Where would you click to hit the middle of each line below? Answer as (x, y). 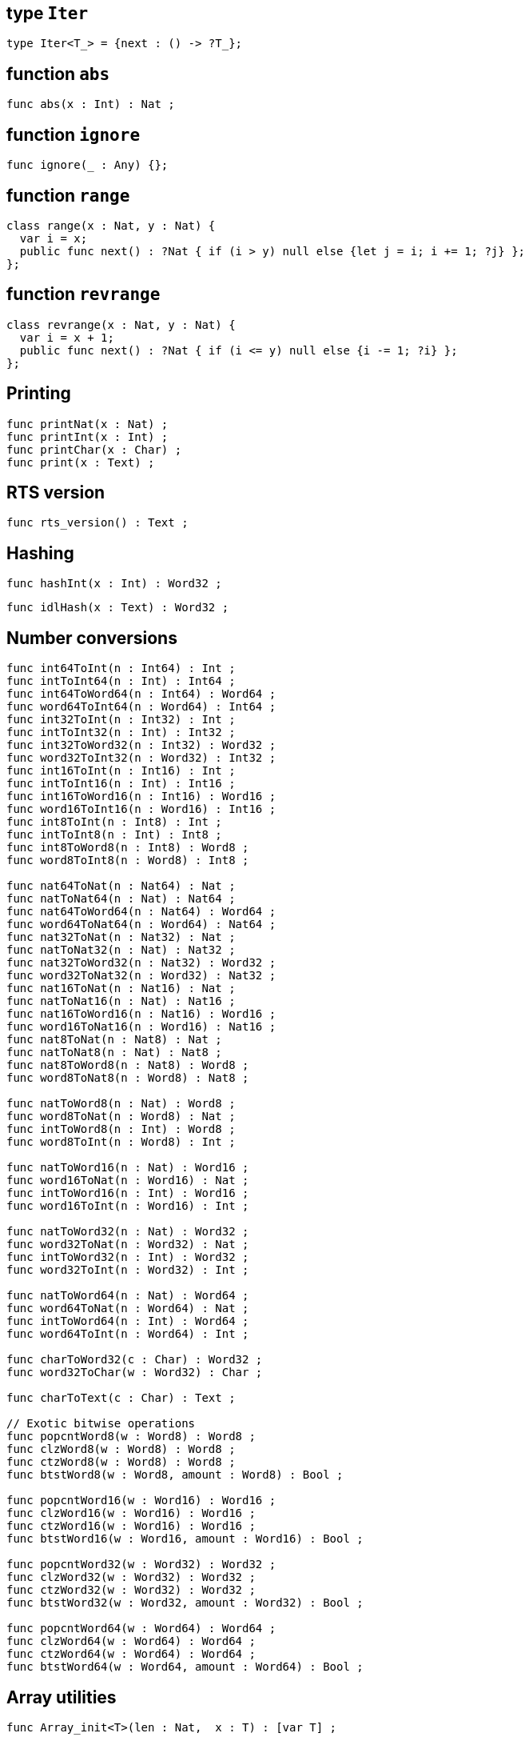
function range (68, 195)
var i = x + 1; (67, 337)
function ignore (74, 134)
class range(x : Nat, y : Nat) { (111, 225)
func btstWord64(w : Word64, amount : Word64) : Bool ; (185, 1667)
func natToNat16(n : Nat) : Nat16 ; (121, 1001)
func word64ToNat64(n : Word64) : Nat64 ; (141, 925)
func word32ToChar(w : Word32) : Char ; (135, 1373)
